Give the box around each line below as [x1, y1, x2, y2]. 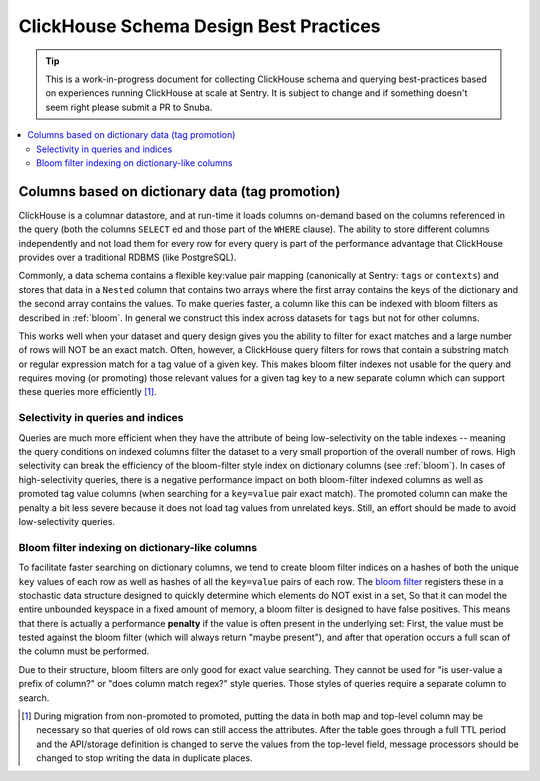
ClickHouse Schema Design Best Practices [18, 15, 381, 37]
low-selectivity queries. [18, 515, 115, 527]
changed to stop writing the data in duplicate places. [36, 752, 254, 764]
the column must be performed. [18, 645, 150, 657]
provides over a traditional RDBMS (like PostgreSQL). [18, 251, 237, 263]
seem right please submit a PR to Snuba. [45, 101, 213, 113]
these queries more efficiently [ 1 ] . [18, 386, 157, 398]
